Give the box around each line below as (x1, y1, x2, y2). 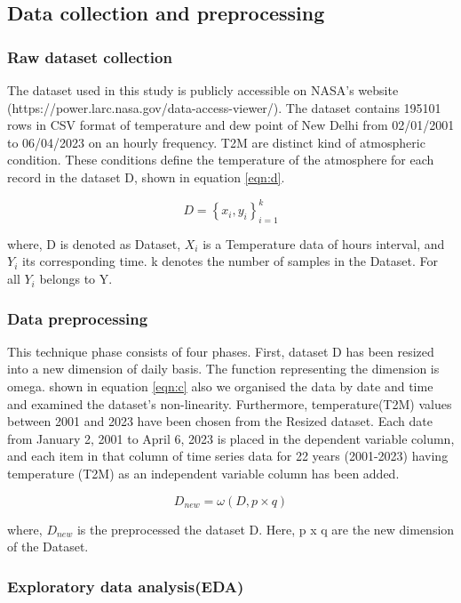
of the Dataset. (7, 537, 89, 556)
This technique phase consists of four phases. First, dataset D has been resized (7, 342, 434, 360)
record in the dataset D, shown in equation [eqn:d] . (7, 167, 285, 186)
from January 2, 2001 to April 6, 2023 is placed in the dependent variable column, (7, 429, 455, 447)
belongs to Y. (39, 269, 113, 288)
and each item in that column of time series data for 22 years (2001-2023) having (7, 446, 449, 465)
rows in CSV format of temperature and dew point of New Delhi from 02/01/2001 (7, 116, 455, 134)
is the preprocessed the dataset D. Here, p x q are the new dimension (76, 519, 455, 538)
